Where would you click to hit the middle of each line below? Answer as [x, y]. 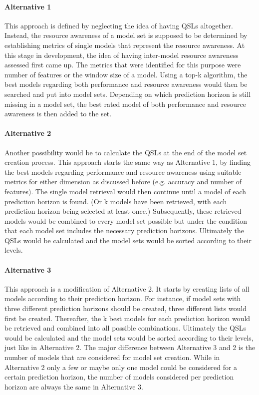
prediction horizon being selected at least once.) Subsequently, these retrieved [123, 211]
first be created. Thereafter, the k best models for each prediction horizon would [128, 318]
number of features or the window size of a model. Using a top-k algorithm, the [126, 74]
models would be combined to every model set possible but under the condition [126, 220]
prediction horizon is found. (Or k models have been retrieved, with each [116, 201]
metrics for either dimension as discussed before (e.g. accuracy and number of [123, 182]
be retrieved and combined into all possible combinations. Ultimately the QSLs [125, 328]
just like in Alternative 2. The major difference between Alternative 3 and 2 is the [130, 347]
